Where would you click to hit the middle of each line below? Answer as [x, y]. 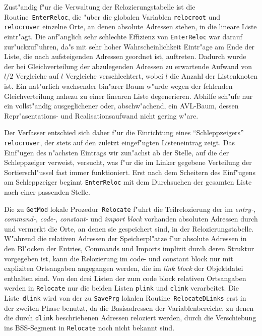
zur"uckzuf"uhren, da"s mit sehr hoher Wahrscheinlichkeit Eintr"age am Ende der [129, 46]
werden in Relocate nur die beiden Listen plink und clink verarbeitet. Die [121, 288]
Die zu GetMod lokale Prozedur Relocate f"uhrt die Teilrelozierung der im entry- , [130, 209]
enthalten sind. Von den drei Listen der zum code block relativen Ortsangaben [125, 278]
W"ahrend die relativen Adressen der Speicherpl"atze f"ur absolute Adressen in [125, 238]
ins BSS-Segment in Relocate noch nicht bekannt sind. [89, 327]
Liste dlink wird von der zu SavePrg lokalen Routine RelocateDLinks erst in [125, 298]
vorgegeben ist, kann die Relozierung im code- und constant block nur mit [119, 258]
